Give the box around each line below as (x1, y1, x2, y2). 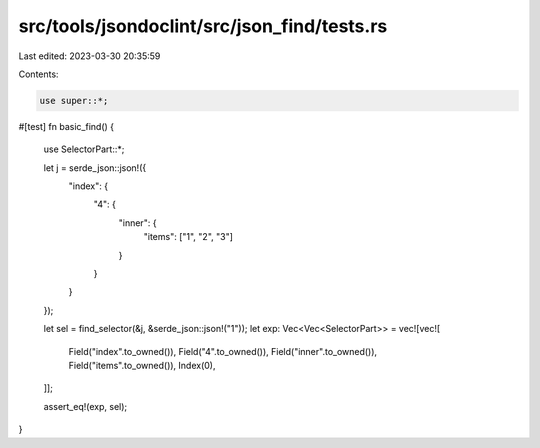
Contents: (18, 68, 59, 80)
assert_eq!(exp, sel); (43, 400, 128, 412)
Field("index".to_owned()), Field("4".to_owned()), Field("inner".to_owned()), (68, 345, 378, 357)
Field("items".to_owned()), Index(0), (68, 359, 216, 371)
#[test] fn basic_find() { (18, 120, 115, 132)
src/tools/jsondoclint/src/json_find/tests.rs (18, 15, 388, 37)
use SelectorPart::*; (43, 143, 125, 155)
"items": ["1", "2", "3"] (143, 231, 234, 243)
